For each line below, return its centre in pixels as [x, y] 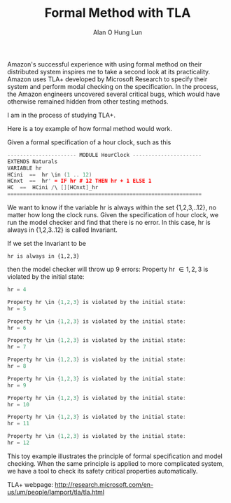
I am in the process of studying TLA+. [62, 115]
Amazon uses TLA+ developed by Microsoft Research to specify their [107, 79]
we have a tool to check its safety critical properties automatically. [103, 471]
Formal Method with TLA [118, 13]
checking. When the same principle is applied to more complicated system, [115, 463]
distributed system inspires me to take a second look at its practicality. [109, 71]
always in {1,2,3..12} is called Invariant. [62, 230]
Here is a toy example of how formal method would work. [90, 128]
